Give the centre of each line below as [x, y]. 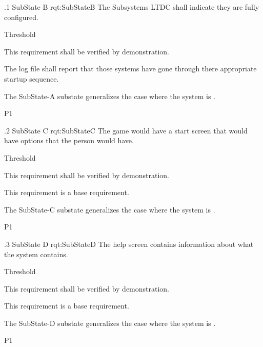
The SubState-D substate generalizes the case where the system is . [110, 323]
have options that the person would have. [69, 140]
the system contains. [36, 254]
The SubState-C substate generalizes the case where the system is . [110, 209]
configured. [21, 17]
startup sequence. [32, 78]
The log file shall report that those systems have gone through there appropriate [130, 69]
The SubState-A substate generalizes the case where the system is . [110, 96]
